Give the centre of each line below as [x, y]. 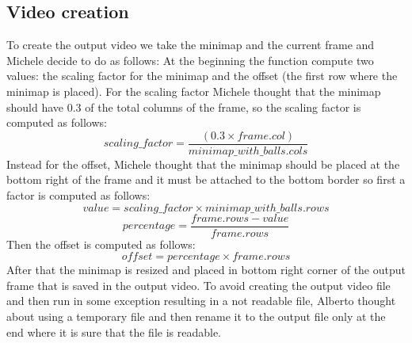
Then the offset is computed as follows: [101, 244]
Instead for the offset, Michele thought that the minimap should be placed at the [203, 164]
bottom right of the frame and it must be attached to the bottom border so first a [206, 179]
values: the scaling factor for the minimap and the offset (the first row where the [202, 76]
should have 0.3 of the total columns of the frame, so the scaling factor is [184, 107]
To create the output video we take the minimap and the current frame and [191, 45]
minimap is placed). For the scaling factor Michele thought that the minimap [194, 91]
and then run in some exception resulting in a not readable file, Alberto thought [201, 301]
